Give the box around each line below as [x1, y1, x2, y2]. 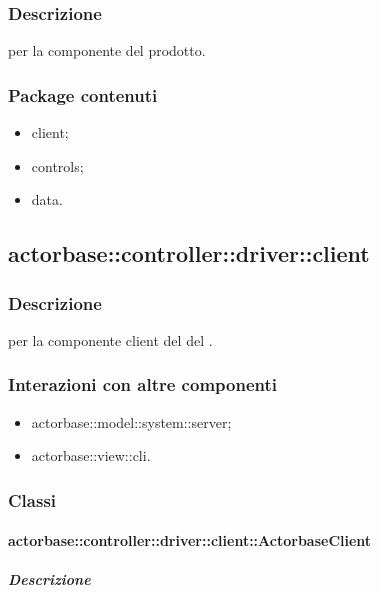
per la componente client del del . [8, 329, 213, 350]
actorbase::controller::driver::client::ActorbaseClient [8, 530, 372, 551]
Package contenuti [8, 82, 158, 107]
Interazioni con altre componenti [8, 372, 277, 397]
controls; [31, 155, 84, 176]
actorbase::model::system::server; [31, 411, 232, 432]
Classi [8, 487, 57, 512]
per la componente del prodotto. [8, 40, 206, 61]
